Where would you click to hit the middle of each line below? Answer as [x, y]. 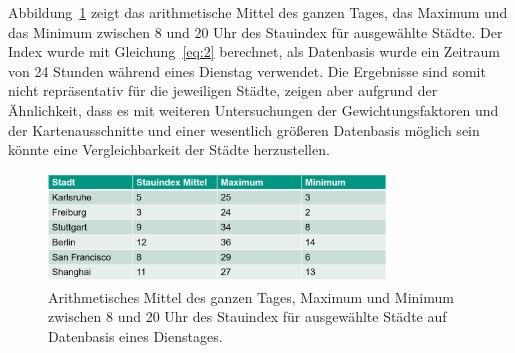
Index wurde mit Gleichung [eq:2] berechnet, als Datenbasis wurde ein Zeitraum [254, 51]
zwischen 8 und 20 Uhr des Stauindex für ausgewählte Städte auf [247, 316]
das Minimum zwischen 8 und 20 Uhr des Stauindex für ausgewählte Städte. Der [255, 31]
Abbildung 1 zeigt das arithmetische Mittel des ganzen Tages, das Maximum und [258, 12]
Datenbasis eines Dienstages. [135, 335]
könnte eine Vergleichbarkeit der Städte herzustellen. [169, 149]
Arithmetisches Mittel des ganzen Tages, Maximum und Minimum [251, 296]
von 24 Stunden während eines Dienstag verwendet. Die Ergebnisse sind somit [247, 70]
